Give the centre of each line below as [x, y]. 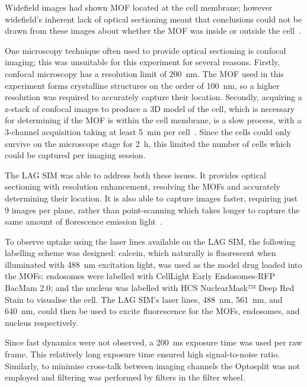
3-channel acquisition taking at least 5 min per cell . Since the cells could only [148, 131]
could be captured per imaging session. [75, 155]
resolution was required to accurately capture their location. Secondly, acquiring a [153, 97]
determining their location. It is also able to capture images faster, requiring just [151, 198]
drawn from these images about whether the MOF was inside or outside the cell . [153, 31]
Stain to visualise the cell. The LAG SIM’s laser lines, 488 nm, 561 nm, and [144, 299]
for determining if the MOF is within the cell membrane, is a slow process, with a [153, 120]
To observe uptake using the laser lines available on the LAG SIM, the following [150, 241]
